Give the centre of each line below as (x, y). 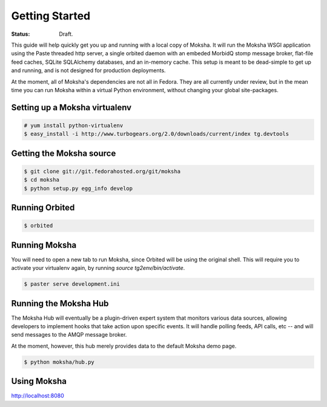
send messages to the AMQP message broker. (69, 335)
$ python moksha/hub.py (59, 362)
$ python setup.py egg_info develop (78, 188)
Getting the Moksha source (64, 153)
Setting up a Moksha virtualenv (71, 107)
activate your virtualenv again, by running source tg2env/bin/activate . (98, 268)
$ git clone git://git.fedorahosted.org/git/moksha (102, 171)
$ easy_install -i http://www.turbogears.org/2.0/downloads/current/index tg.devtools (157, 134)
